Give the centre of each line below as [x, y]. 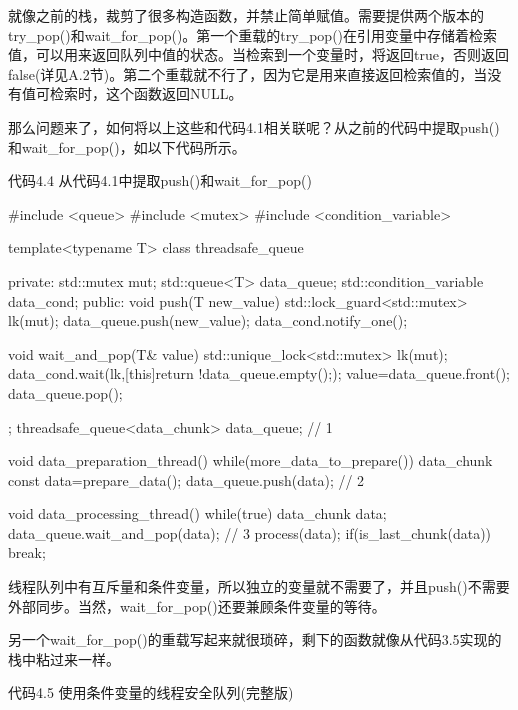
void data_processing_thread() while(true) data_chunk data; [197, 513]
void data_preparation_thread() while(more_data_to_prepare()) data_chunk [250, 460]
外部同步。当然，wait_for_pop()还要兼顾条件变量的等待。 [197, 605]
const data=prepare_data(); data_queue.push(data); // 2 [186, 479]
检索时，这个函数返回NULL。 [146, 93]
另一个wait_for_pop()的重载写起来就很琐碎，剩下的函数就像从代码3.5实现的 [255, 639]
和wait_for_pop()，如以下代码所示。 [127, 146]
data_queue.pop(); [65, 392]
